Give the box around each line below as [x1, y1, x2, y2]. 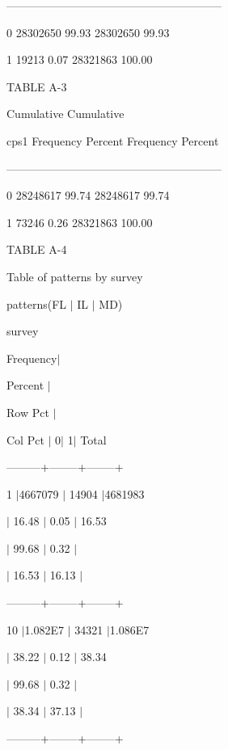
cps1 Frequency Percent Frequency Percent [6, 132, 219, 149]
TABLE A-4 [6, 241, 67, 258]
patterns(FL [6, 295, 67, 312]
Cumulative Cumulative [6, 105, 125, 122]
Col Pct [6, 431, 44, 448]
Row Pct [6, 403, 49, 420]
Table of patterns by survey [6, 268, 143, 284]
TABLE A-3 [6, 78, 67, 95]
